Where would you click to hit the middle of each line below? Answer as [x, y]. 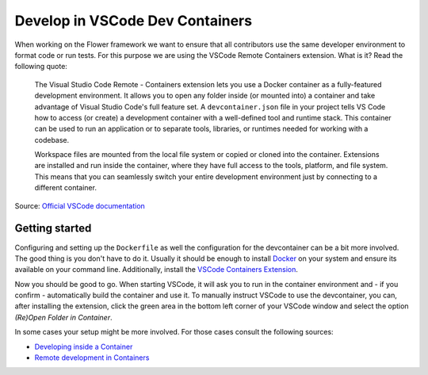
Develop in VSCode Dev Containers [134, 21]
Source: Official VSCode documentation [80, 205]
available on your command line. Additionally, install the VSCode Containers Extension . [157, 270]
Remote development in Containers [92, 358]
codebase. [52, 140]
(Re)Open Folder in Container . [63, 317]
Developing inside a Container [84, 346]
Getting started [53, 229]
